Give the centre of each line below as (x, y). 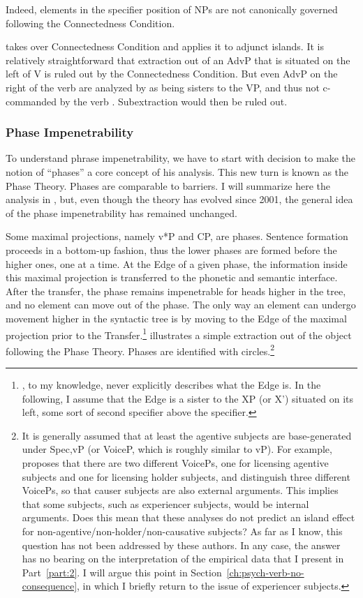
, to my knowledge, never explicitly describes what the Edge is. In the (171, 384)
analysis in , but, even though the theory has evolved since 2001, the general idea (179, 199)
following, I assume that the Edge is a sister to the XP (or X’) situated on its (188, 398)
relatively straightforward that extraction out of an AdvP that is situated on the (178, 60)
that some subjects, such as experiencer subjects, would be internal (165, 503)
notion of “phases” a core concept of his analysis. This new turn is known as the (177, 171)
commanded (31, 101)
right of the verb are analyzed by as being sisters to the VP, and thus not (163, 87)
